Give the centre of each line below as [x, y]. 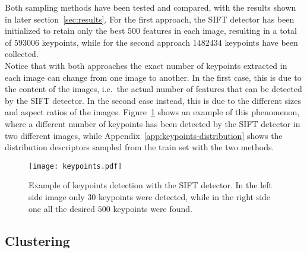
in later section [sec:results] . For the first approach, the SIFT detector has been [150, 19]
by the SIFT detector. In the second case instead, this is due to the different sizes [153, 100]
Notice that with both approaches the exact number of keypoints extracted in [146, 65]
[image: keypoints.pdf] [75, 166]
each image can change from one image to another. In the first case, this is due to [153, 77]
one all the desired [62, 208]
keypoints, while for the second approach [116, 42]
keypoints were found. [153, 208]
